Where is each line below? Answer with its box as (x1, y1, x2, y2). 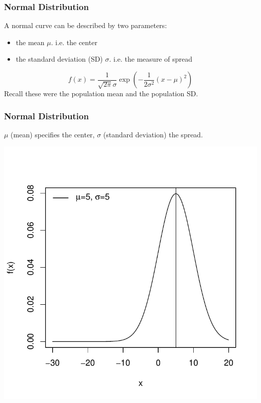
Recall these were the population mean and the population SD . (4, 88, 198, 98)
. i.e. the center (51, 37, 97, 47)
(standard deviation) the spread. (103, 129, 203, 139)
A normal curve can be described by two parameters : (4, 20, 167, 31)
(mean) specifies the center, (11, 129, 95, 139)
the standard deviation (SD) (16, 54, 103, 64)
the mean (16, 37, 45, 47)
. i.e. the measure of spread (109, 54, 192, 64)
